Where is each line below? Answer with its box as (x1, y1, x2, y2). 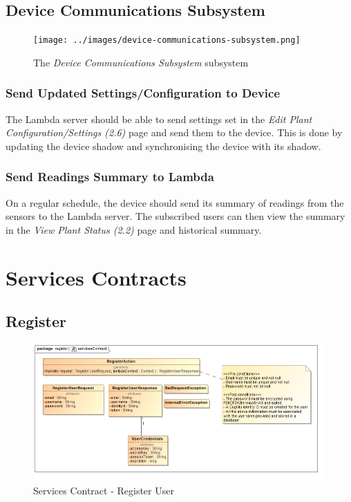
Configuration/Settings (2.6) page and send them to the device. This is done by (6, 125, 343, 140)
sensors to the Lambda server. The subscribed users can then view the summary (6, 209, 345, 223)
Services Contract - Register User (33, 483, 174, 498)
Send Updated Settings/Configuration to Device (6, 84, 281, 102)
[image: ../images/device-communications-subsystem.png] (33, 35, 301, 46)
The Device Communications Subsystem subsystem (33, 55, 249, 69)
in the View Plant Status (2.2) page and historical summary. (6, 222, 262, 236)
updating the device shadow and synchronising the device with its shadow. (6, 138, 321, 153)
